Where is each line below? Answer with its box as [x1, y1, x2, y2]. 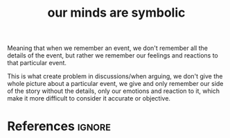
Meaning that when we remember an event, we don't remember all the [7, 44, 208, 53]
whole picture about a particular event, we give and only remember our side [7, 80, 224, 88]
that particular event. [7, 59, 67, 67]
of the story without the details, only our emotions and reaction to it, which [7, 87, 220, 95]
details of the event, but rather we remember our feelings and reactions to [7, 51, 218, 60]
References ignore [7, 119, 111, 135]
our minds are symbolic [47, 5, 186, 21]
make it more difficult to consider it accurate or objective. [7, 94, 171, 103]
